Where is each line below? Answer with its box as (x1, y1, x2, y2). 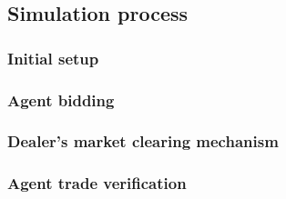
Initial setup (7, 46, 99, 69)
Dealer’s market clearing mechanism (7, 130, 279, 153)
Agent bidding (7, 88, 115, 111)
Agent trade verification (7, 172, 187, 194)
